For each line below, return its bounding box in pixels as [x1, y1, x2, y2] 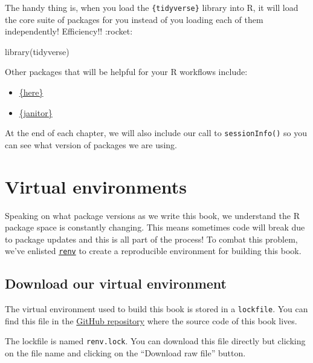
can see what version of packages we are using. [5, 138, 177, 151]
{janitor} [19, 106, 53, 119]
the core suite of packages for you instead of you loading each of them [5, 13, 263, 25]
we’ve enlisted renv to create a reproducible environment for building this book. [5, 244, 302, 257]
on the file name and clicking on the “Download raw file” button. [5, 347, 246, 359]
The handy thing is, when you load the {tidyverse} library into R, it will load [5, 1, 298, 13]
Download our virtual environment [5, 274, 227, 293]
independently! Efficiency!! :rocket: [5, 25, 133, 38]
